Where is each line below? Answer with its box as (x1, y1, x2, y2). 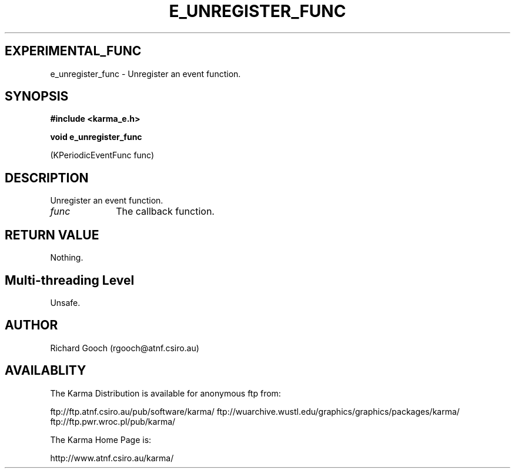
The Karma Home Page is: (50, 434, 152, 445)
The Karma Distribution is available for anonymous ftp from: (50, 388, 281, 398)
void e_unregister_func (50, 132, 142, 142)
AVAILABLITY (5, 363, 86, 378)
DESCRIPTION (5, 170, 89, 185)
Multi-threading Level (5, 272, 135, 288)
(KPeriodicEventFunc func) (50, 150, 155, 161)
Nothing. (50, 252, 83, 263)
